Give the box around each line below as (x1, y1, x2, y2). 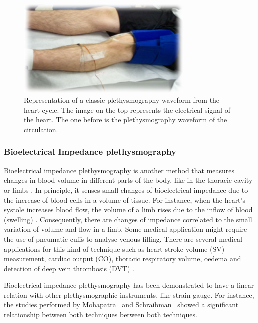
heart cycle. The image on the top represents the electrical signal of (24, 104, 230, 115)
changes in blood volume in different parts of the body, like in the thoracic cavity (4, 175, 253, 185)
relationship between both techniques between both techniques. (4, 309, 197, 320)
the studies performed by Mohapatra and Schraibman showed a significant (4, 299, 239, 310)
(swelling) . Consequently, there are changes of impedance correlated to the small (4, 214, 252, 224)
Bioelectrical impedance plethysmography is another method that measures (4, 165, 235, 175)
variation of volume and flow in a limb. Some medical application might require (4, 224, 247, 234)
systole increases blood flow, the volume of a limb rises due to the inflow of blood (4, 204, 253, 215)
